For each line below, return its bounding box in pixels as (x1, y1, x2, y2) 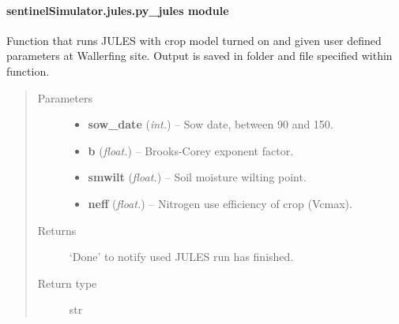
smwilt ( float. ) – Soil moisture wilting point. (88, 169, 307, 185)
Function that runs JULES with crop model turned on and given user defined (6, 32, 382, 48)
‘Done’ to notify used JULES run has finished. (69, 248, 294, 265)
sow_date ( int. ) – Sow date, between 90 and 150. (88, 116, 333, 132)
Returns (37, 222, 77, 238)
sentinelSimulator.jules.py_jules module (6, 2, 229, 18)
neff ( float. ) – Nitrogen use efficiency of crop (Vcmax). (88, 195, 352, 211)
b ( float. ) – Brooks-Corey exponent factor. (88, 142, 294, 158)
